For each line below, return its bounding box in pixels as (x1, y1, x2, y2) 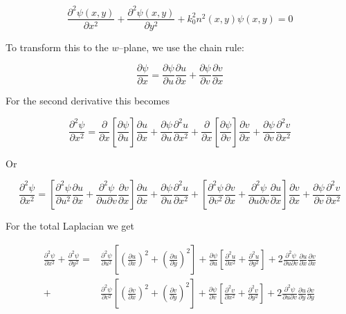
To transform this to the (6, 39, 109, 54)
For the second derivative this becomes (6, 93, 170, 108)
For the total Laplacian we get (6, 219, 134, 233)
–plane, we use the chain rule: (118, 39, 244, 54)
